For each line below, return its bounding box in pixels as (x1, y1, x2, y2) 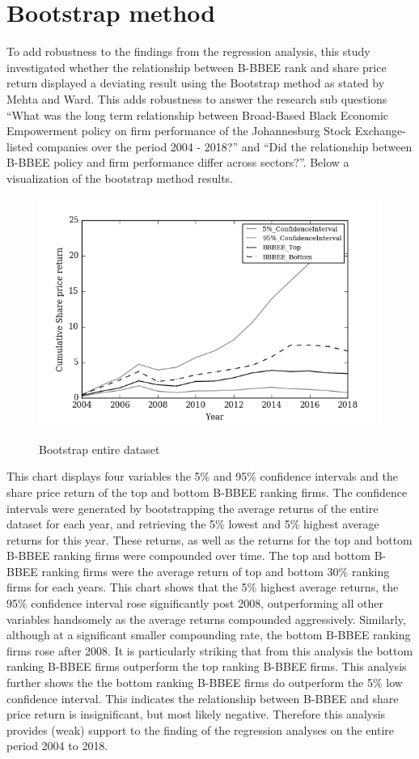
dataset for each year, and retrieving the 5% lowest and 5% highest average (6, 515, 379, 532)
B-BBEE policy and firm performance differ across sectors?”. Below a (6, 154, 349, 171)
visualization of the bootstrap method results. (6, 169, 234, 186)
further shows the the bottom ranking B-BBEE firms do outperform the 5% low (6, 674, 403, 691)
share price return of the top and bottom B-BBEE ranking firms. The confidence (6, 483, 408, 500)
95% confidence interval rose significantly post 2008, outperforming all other (6, 595, 383, 612)
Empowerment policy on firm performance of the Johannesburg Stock (6, 122, 352, 139)
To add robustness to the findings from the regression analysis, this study (6, 43, 370, 60)
